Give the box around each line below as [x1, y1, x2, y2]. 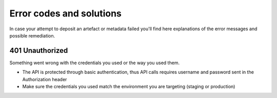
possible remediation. [9, 32, 55, 38]
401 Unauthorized [9, 46, 68, 55]
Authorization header [22, 76, 67, 82]
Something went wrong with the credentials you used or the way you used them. [9, 60, 180, 66]
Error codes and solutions [9, 8, 122, 19]
